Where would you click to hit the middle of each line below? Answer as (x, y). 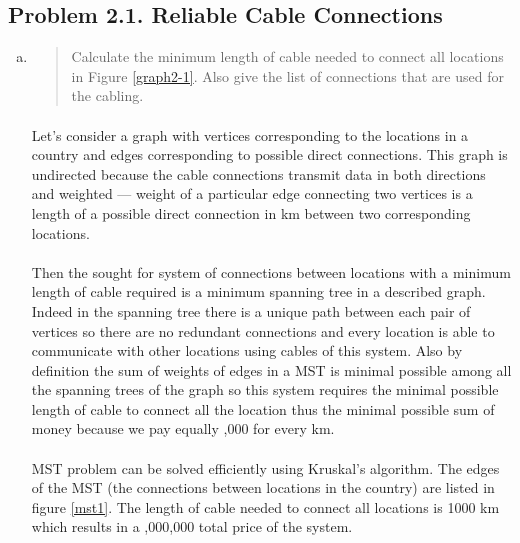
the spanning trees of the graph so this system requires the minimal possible (265, 389)
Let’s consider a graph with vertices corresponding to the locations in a (250, 134)
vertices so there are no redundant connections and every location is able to (263, 330)
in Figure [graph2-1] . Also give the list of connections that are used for (287, 75)
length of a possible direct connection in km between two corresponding (251, 212)
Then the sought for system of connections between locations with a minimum (271, 271)
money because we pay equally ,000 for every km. (183, 428)
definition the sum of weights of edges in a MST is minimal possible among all (271, 369)
